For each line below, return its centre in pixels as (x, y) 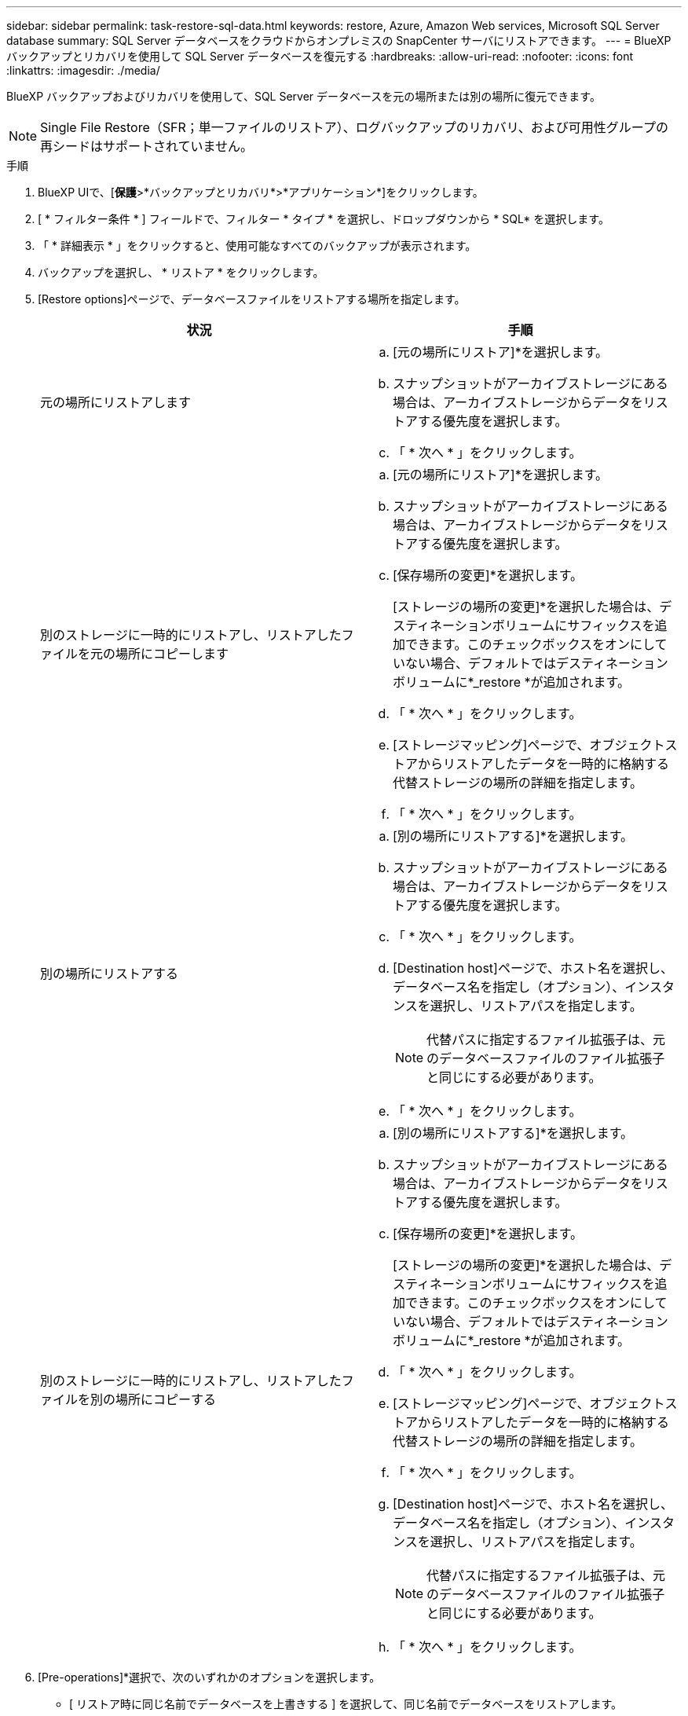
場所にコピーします (172, 654)
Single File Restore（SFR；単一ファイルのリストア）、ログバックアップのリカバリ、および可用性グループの (354, 127)
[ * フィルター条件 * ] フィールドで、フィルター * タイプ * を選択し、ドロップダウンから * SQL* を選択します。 (324, 219)
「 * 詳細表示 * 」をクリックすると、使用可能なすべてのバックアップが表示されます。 (257, 246)
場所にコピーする (166, 1399)
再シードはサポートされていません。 (147, 146)
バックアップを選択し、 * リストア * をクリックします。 (181, 272)
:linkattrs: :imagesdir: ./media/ (83, 70)
